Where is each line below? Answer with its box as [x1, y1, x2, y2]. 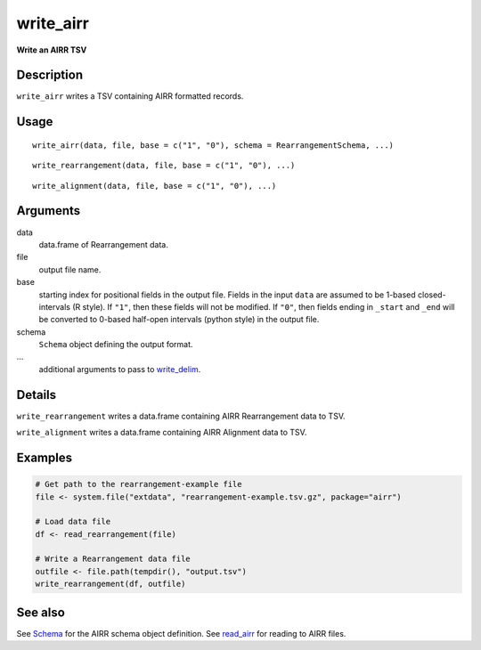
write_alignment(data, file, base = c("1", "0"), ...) [32, 181, 277, 191]
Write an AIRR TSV [16, 45, 87, 55]
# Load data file [35, 516, 111, 527]
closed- [417, 289, 446, 300]
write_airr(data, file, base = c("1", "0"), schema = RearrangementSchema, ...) [32, 140, 395, 150]
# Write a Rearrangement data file [35, 554, 191, 565]
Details [16, 387, 57, 402]
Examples [16, 450, 73, 465]
